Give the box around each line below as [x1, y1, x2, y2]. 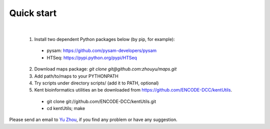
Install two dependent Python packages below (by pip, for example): [34, 36, 175, 42]
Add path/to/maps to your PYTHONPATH [34, 73, 118, 79]
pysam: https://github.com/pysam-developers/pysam [46, 47, 157, 53]
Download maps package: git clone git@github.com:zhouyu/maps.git [34, 66, 177, 72]
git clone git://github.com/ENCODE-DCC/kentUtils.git [46, 98, 156, 104]
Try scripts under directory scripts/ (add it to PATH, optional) [34, 80, 159, 86]
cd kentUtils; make [46, 105, 85, 111]
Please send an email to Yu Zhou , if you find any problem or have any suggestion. [9, 116, 177, 122]
